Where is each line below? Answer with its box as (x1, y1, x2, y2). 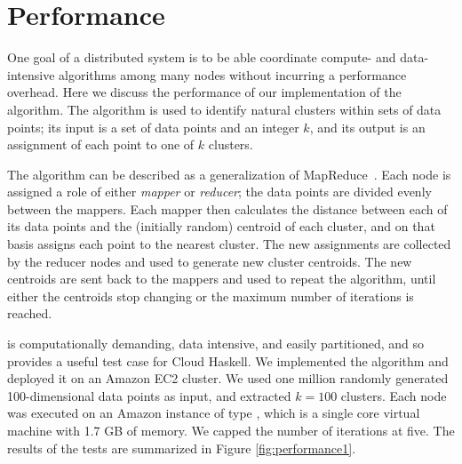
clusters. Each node (340, 386, 447, 404)
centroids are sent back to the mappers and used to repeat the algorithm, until (7, 269, 436, 288)
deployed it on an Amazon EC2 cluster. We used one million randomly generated (7, 369, 449, 388)
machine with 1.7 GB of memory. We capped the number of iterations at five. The (7, 421, 455, 439)
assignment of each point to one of (7, 135, 195, 154)
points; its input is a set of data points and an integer (7, 117, 299, 136)
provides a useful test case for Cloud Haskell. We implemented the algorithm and (7, 351, 449, 370)
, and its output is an (309, 117, 426, 136)
